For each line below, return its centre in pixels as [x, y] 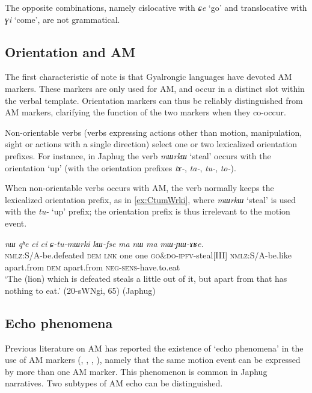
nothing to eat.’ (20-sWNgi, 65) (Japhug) [80, 290]
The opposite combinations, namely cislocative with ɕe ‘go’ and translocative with [156, 7]
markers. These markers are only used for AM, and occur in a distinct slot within [155, 88]
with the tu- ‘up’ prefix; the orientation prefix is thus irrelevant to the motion [148, 211]
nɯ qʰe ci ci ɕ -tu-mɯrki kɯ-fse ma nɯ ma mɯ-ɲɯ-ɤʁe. [104, 243]
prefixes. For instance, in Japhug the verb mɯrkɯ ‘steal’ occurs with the [138, 155]
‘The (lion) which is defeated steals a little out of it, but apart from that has [146, 279]
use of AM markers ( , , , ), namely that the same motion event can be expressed [153, 360]
